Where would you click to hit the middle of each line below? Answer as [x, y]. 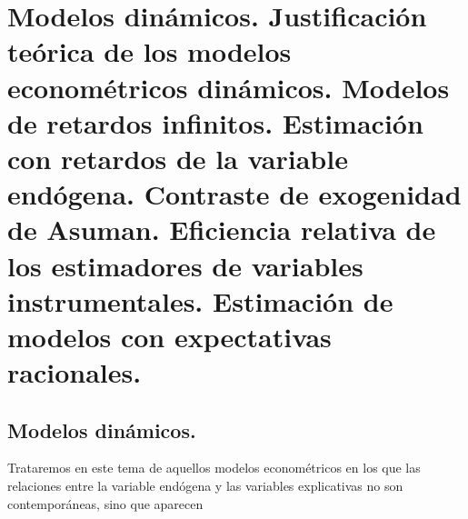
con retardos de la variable [178, 158]
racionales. [75, 372]
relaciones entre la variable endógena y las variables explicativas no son [205, 486]
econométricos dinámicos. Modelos [229, 87]
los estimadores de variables [185, 265]
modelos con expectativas [169, 336]
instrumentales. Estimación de [200, 300]
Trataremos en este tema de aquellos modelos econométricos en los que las [214, 468]
